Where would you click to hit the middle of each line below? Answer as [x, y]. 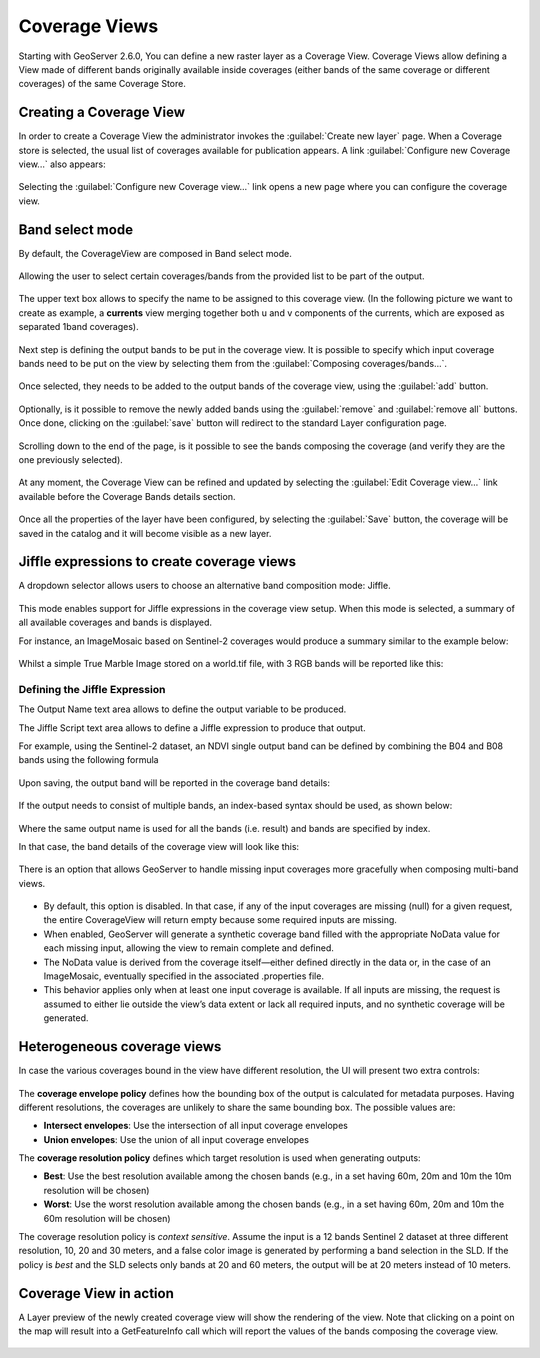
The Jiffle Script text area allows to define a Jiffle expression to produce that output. [192, 727]
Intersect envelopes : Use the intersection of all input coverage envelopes [196, 1126]
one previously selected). [71, 459]
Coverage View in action [96, 1293]
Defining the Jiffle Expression [92, 689]
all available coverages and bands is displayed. [115, 622]
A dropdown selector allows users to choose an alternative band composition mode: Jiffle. [204, 586]
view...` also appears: [62, 164]
